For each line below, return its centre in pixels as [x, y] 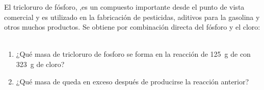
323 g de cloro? [40, 64]
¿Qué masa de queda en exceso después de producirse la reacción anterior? [133, 81]
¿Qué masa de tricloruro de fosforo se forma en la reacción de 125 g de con [133, 54]
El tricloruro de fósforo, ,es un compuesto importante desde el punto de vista [124, 7]
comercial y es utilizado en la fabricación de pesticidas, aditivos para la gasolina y [132, 17]
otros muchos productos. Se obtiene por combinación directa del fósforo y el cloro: [132, 27]
